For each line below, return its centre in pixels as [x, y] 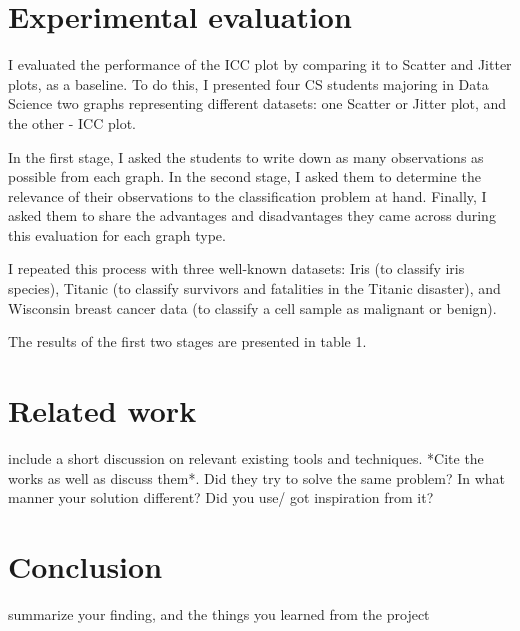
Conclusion [85, 565]
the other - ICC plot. [72, 122]
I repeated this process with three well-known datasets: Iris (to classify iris [236, 268]
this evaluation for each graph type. [117, 234]
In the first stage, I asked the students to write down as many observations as [246, 156]
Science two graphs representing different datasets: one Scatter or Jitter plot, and [257, 103]
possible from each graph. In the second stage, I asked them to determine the [244, 176]
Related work [102, 410]
